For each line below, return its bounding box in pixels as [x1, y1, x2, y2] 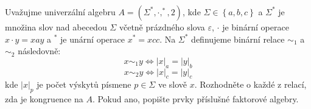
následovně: [18, 44, 61, 57]
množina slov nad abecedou [5, 20, 107, 33]
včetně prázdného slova [119, 20, 205, 33]
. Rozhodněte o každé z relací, [194, 78, 307, 91]
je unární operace [60, 32, 125, 45]
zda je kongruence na [5, 93, 83, 105]
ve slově [158, 78, 187, 91]
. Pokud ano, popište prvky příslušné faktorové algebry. [92, 93, 299, 105]
